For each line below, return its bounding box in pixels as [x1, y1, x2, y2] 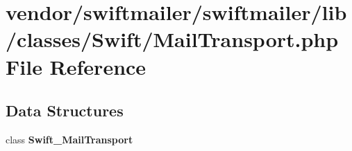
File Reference [6, 52, 146, 80]
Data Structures [6, 100, 124, 121]
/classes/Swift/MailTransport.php [6, 25, 339, 53]
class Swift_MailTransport [6, 132, 133, 146]
